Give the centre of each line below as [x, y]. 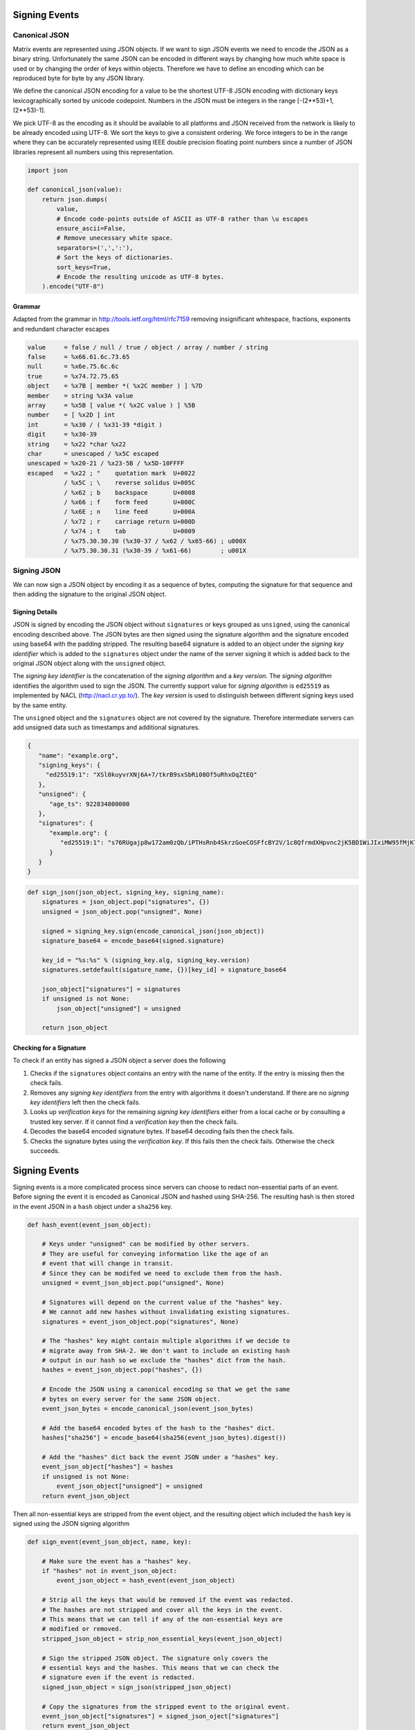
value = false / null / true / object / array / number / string [148, 347]
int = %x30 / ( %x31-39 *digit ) [95, 425]
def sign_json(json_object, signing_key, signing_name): [126, 892]
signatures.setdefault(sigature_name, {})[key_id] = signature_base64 [164, 970]
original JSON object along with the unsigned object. [89, 663]
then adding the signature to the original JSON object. [90, 594]
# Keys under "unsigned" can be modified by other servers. [146, 1244]
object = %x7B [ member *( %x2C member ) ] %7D [115, 386]
